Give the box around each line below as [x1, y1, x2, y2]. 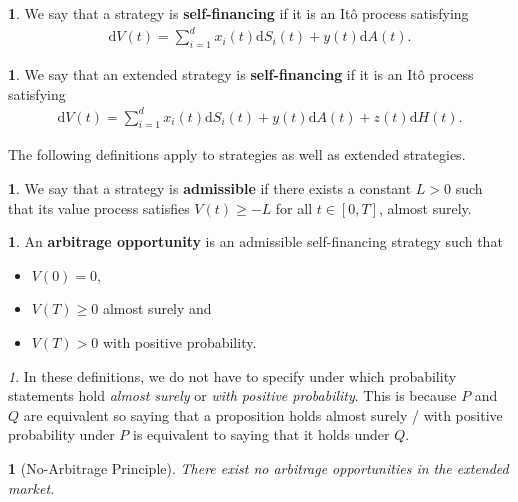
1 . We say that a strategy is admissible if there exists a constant [8, 178, 412, 199]
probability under [8, 424, 115, 445]
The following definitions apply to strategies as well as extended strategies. [8, 144, 466, 165]
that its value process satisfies [8, 197, 190, 218]
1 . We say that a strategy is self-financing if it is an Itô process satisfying [8, 3, 469, 23]
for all [275, 197, 313, 218]
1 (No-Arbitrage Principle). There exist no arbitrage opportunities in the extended [8, 457, 509, 478]
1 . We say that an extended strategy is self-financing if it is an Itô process [8, 63, 474, 84]
